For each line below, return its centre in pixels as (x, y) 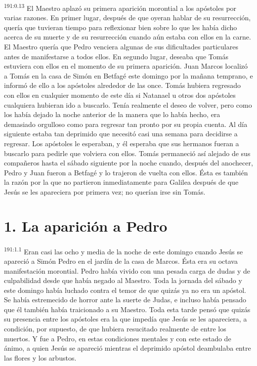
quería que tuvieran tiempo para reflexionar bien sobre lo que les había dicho (121, 27)
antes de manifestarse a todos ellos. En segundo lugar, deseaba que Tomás (116, 56)
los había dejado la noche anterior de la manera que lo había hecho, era (112, 114)
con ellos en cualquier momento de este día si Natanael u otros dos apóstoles (120, 95)
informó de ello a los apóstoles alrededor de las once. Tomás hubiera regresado (122, 85)
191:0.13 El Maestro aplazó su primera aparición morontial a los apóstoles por (120, 7)
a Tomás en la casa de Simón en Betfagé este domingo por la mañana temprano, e (128, 75)
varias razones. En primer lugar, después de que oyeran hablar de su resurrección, (128, 18)
